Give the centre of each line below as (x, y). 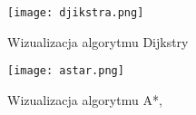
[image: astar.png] (66, 71)
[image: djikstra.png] (76, 13)
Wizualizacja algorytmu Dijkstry (98, 41)
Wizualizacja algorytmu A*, (85, 99)
